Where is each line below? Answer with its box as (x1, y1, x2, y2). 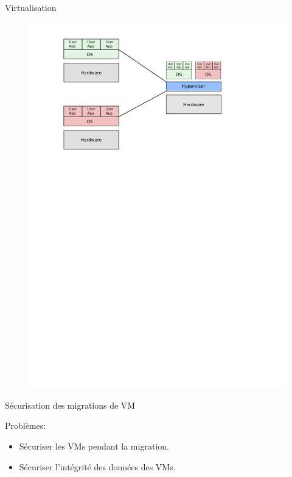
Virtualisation (5, 1, 57, 13)
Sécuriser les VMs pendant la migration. (19, 440, 169, 453)
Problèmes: (5, 419, 46, 432)
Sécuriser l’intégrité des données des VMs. (19, 460, 176, 473)
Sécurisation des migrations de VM (5, 398, 136, 411)
